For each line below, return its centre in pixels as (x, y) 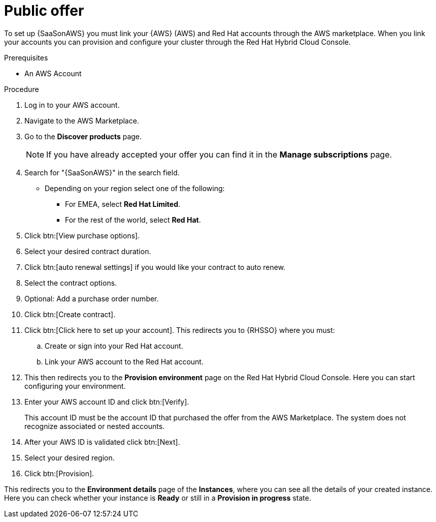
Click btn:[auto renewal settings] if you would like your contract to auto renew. (155, 267)
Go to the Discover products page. (83, 136)
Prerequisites (26, 57)
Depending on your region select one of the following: (135, 188)
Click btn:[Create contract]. (70, 314)
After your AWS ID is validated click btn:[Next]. (102, 442)
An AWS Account (53, 73)
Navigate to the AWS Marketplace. (82, 120)
